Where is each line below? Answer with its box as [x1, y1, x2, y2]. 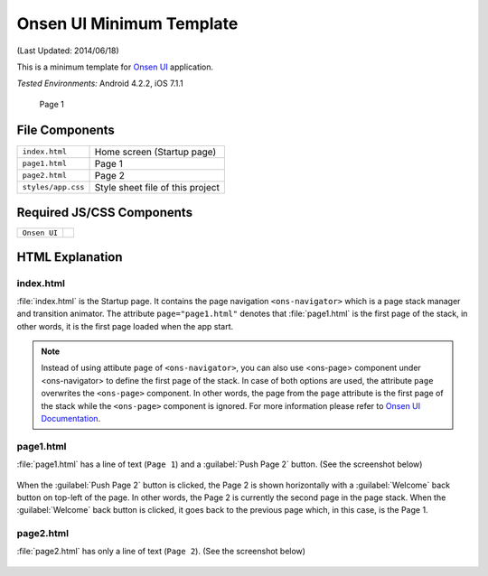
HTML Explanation [16, 249, 123, 265]
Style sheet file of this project [94, 181, 221, 193]
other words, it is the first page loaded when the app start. [16, 321, 234, 331]
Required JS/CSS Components [16, 205, 193, 220]
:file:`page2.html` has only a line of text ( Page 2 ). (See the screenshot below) [16, 546, 306, 557]
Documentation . [41, 413, 101, 424]
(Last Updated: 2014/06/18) [16, 45, 119, 56]
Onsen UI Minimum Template [16, 14, 239, 33]
